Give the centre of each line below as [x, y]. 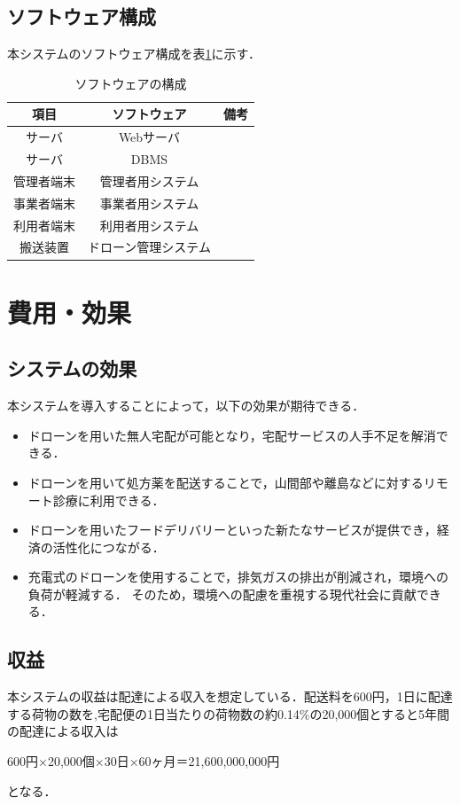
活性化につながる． [109, 547]
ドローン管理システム [149, 247]
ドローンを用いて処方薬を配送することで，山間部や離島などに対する [226, 482]
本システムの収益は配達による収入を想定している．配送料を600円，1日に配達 [230, 696]
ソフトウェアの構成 [131, 83]
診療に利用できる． [109, 500]
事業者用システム [149, 203]
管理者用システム [149, 180]
